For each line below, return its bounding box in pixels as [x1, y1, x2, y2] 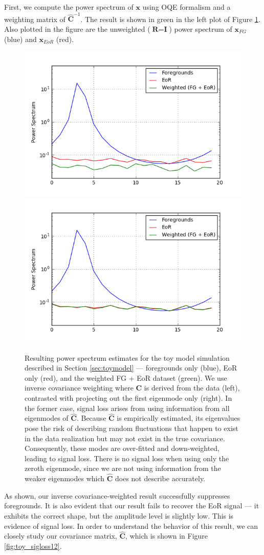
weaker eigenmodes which [25, 473, 105, 484]
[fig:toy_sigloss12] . [4, 540, 62, 551]
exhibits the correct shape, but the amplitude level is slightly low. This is [4, 510, 234, 521]
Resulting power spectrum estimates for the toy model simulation [25, 352, 230, 363]
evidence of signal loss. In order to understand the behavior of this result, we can [4, 520, 258, 531]
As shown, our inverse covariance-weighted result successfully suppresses [4, 490, 230, 501]
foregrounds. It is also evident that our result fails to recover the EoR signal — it [4, 500, 259, 511]
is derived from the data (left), [144, 382, 240, 393]
